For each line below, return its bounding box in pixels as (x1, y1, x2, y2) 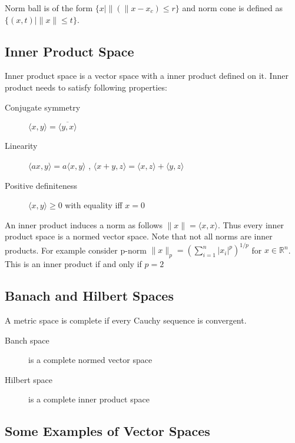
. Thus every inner (217, 218, 284, 231)
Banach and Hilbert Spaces (5, 287, 174, 305)
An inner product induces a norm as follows (5, 218, 163, 231)
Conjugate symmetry (5, 101, 81, 113)
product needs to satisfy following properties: (5, 81, 167, 93)
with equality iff (65, 199, 122, 211)
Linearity (5, 139, 38, 152)
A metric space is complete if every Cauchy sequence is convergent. (5, 314, 247, 327)
